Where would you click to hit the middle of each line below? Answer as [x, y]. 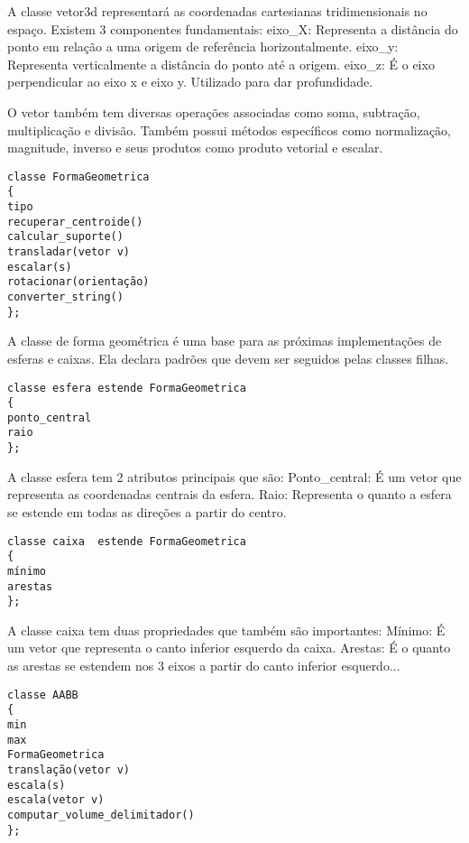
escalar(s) [40, 267]
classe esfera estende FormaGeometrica [127, 388]
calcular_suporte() [65, 237]
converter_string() [65, 297]
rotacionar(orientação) [78, 282]
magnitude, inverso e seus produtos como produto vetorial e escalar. [195, 148]
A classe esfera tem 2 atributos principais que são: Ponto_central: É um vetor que [234, 476]
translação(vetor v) [69, 769]
